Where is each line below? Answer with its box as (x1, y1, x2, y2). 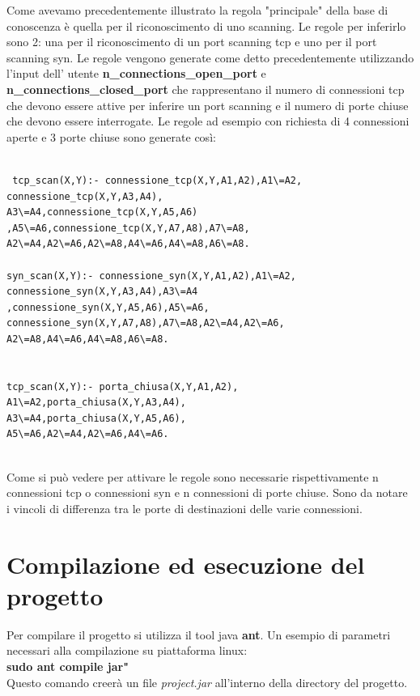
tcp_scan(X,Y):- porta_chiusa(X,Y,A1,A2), (6, 380, 239, 393)
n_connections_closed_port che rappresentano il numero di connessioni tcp (6, 80, 405, 97)
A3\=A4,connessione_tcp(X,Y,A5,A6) (6, 206, 198, 219)
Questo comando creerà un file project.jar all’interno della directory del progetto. (6, 673, 408, 690)
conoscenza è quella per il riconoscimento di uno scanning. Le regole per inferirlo (6, 17, 406, 34)
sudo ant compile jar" (6, 657, 129, 674)
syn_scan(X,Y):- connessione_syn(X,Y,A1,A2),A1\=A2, (6, 269, 296, 282)
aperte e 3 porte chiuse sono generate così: (6, 128, 216, 145)
